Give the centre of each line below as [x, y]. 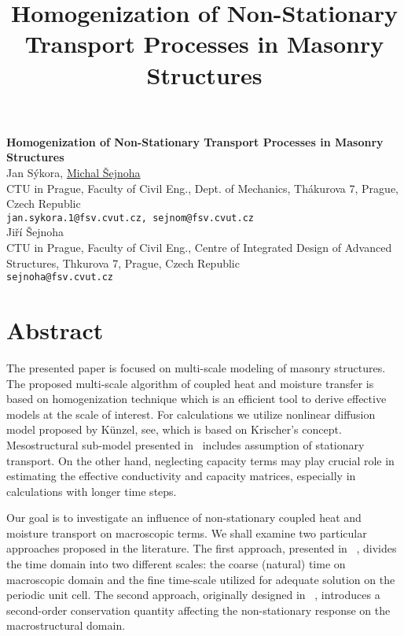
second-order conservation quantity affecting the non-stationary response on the [198, 610]
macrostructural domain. [66, 625]
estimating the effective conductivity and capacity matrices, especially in [181, 476]
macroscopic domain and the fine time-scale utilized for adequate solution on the [201, 579]
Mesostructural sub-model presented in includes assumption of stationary [185, 444]
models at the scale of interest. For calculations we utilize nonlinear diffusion [191, 414]
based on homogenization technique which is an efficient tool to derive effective [196, 399]
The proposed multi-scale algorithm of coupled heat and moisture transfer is [190, 383]
